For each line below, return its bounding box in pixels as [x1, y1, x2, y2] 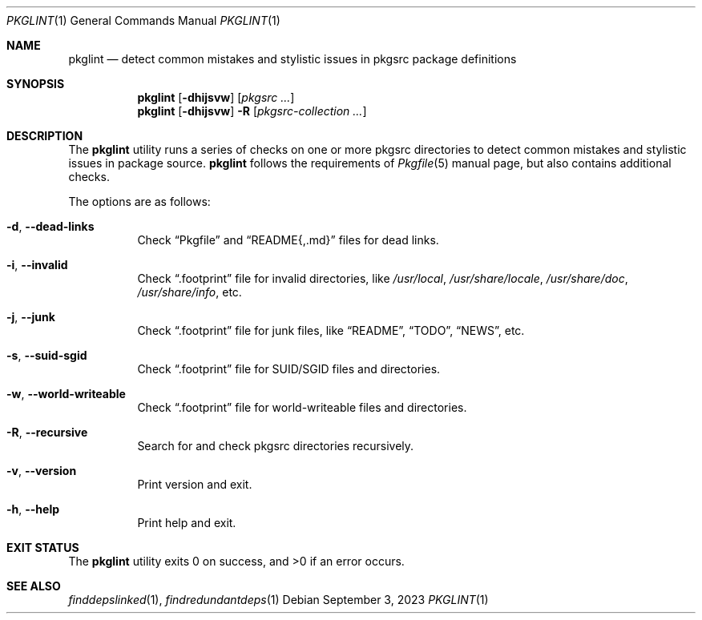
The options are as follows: [68, 195, 211, 208]
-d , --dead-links [6, 219, 95, 233]
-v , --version [6, 464, 77, 477]
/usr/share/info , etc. [137, 285, 242, 299]
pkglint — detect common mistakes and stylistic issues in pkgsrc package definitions [68, 52, 517, 66]
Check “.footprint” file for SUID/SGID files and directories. [137, 362, 441, 376]
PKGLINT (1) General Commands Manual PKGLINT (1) [6, 14, 280, 27]
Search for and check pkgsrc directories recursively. [137, 439, 414, 453]
